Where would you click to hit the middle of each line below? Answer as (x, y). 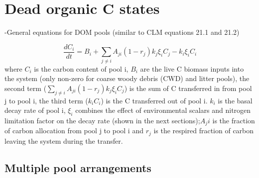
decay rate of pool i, (35, 110)
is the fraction (234, 120)
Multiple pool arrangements (78, 167)
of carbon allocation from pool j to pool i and (74, 131)
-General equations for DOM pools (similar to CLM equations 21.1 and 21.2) (122, 32)
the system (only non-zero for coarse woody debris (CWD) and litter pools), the (127, 78)
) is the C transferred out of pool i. (154, 100)
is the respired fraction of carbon (204, 131)
